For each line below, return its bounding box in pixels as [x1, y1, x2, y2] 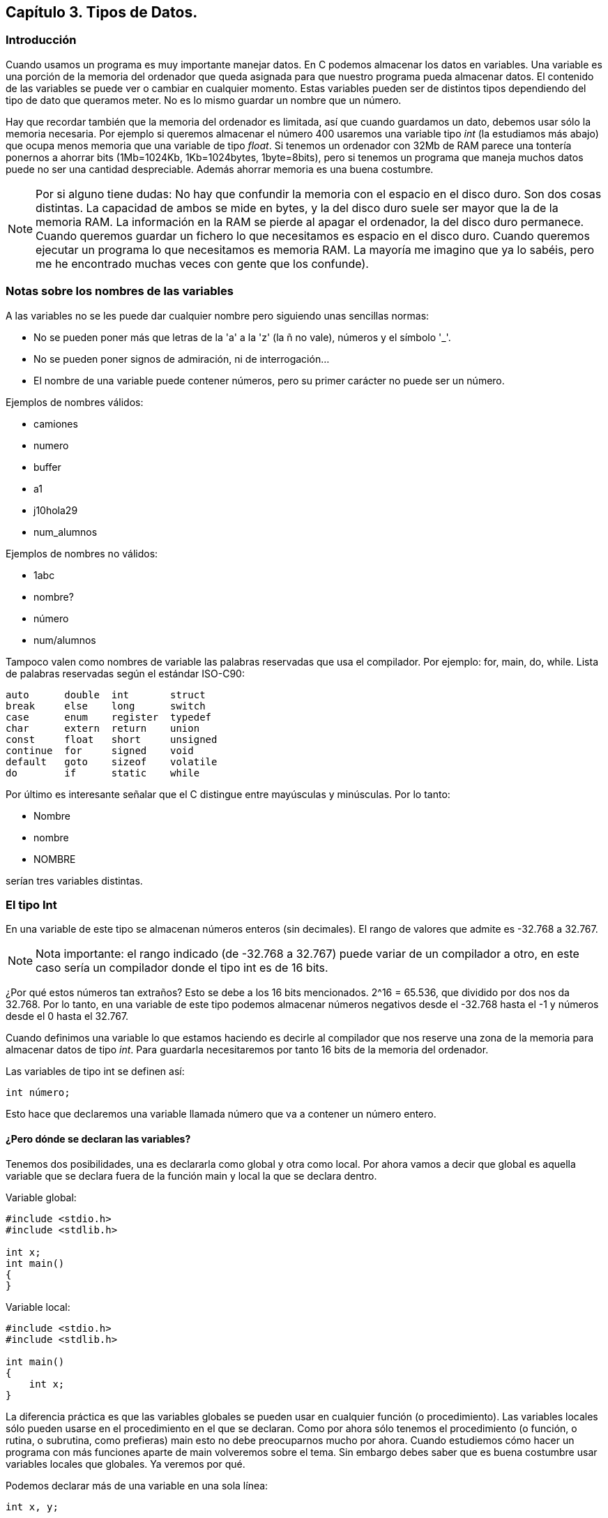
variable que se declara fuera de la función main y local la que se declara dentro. [6, 1169, 377, 1182]
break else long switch [6, 700, 206, 712]
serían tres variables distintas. [6, 874, 143, 887]
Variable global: [6, 1191, 77, 1203]
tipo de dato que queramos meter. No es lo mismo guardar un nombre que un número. [6, 93, 402, 106]
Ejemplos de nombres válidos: [6, 396, 144, 408]
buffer [33, 460, 61, 473]
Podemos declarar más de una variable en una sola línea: [6, 1479, 268, 1491]
